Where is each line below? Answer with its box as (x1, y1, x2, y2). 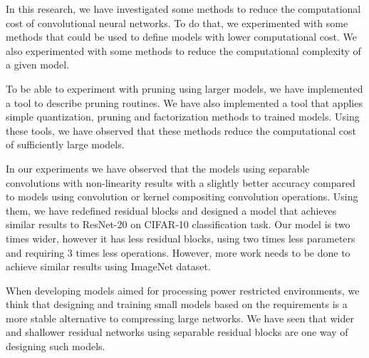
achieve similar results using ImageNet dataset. (6, 259, 211, 274)
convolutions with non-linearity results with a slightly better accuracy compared (6, 175, 355, 190)
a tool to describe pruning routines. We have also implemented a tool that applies (6, 95, 363, 110)
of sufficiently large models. (6, 137, 125, 152)
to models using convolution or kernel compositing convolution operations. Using (6, 189, 358, 204)
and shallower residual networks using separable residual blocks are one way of (6, 324, 348, 339)
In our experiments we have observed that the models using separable (6, 160, 310, 175)
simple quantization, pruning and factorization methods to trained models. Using (6, 109, 360, 124)
